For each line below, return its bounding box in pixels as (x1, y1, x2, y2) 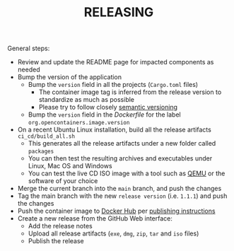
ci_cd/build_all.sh (17, 133, 76, 140)
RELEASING (83, 4, 154, 21)
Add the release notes (28, 222, 93, 230)
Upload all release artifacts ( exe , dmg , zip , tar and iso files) (28, 229, 199, 238)
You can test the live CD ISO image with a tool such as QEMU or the (28, 169, 226, 177)
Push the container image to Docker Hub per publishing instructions (17, 206, 216, 216)
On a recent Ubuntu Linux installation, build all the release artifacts (17, 125, 212, 134)
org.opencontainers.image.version (28, 119, 130, 127)
